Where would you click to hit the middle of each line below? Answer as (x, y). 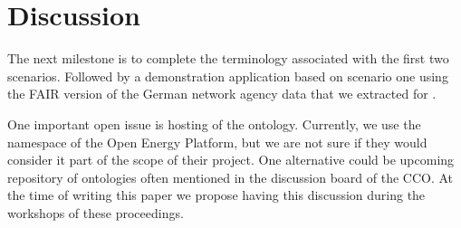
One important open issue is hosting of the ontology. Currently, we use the (214, 123)
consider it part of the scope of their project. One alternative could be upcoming (231, 160)
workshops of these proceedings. (96, 212)
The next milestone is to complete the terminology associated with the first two (228, 58)
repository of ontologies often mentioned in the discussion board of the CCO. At (230, 177)
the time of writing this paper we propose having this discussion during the (216, 195)
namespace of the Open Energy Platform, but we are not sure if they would (217, 142)
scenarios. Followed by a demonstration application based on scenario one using (228, 76)
